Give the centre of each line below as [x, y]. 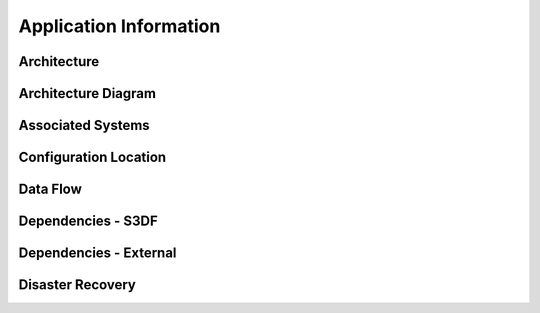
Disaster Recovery [77, 285]
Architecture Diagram [87, 93]
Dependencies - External [97, 253]
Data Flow [50, 189]
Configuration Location [92, 157]
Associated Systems [84, 125]
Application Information [119, 26]
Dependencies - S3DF [88, 221]
